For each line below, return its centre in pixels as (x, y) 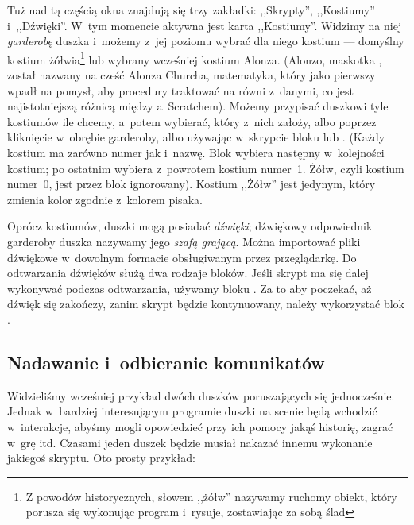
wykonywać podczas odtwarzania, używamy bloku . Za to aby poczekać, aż (190, 288)
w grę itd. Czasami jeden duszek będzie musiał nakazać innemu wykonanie (190, 442)
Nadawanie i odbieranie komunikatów (166, 362)
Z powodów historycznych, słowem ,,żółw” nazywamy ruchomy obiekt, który (211, 496)
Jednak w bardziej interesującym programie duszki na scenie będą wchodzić (192, 411)
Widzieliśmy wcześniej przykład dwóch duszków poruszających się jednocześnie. (201, 395)
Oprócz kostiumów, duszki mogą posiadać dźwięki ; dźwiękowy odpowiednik (190, 226)
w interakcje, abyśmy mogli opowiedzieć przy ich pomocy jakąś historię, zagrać (200, 426)
